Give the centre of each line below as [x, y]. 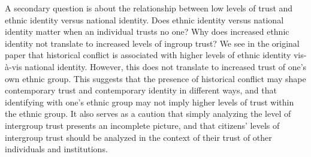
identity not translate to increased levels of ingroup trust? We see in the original [152, 43]
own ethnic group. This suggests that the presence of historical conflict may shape [155, 78]
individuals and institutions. [56, 149]
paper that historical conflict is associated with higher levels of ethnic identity [148, 55]
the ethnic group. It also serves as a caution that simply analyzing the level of [148, 114]
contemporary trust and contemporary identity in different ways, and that [141, 90]
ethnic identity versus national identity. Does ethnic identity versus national [144, 19]
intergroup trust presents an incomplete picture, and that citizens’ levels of [142, 125]
